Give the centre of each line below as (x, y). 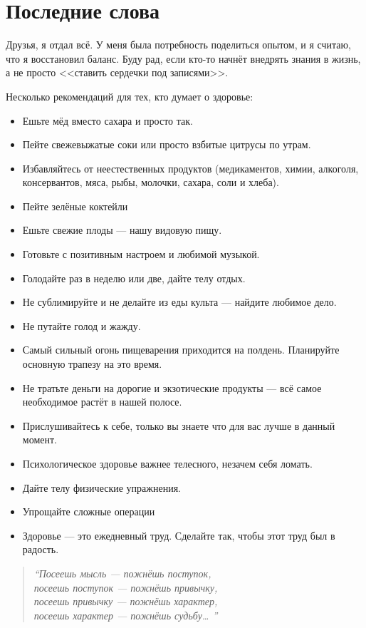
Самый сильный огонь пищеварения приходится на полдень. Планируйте (181, 350)
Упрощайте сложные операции (89, 511)
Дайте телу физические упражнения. (102, 487)
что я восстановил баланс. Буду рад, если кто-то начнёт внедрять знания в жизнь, (183, 58)
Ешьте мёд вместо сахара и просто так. (108, 120)
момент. (40, 439)
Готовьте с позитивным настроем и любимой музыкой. (141, 254)
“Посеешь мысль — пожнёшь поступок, (122, 573)
